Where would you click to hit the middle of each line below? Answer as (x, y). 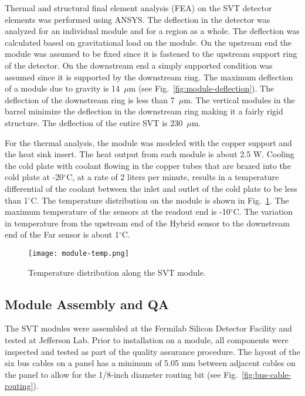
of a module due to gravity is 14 (62, 88)
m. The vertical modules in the (239, 99)
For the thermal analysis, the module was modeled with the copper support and (148, 142)
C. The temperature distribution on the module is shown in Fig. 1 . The (160, 200)
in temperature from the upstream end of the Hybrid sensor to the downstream (147, 223)
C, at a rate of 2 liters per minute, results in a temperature (173, 177)
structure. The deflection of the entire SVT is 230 (94, 122)
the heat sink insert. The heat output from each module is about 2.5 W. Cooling (150, 154)
